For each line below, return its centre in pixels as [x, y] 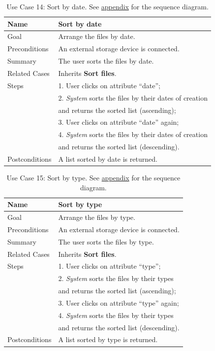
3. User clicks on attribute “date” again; [119, 122]
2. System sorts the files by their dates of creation [133, 97]
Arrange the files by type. [97, 217]
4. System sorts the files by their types [116, 315]
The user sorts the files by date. [106, 61]
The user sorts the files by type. [106, 241]
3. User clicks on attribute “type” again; [119, 302]
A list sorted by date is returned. [108, 158]
